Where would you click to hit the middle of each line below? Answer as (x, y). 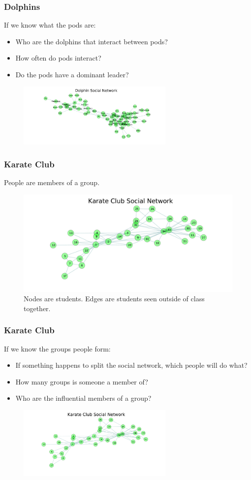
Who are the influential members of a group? (83, 398)
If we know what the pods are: (50, 25)
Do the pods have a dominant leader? (72, 74)
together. (37, 308)
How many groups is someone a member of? (82, 381)
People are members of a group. (52, 182)
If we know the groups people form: (57, 348)
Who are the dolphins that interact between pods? (92, 41)
